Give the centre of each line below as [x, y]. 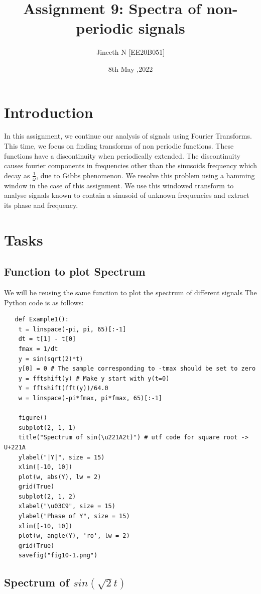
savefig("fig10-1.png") [58, 556]
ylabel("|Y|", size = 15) [61, 457]
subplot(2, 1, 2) [47, 496]
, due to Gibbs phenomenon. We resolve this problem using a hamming [146, 175]
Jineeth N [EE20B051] [130, 52]
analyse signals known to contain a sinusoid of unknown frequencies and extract [127, 195]
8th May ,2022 [130, 69]
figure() [33, 418]
